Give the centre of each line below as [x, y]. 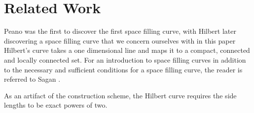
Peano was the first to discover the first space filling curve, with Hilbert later [120, 31]
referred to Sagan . [32, 79]
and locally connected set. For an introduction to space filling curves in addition [125, 59]
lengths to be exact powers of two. [56, 105]
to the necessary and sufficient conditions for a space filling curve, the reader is [123, 69]
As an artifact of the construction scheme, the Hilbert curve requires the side [120, 95]
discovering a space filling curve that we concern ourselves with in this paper [120, 40]
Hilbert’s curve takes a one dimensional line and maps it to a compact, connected [127, 50]
